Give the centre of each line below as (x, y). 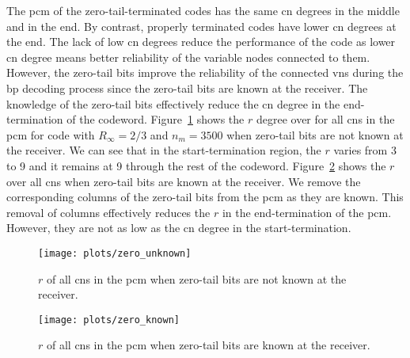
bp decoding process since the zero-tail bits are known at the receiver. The (187, 88)
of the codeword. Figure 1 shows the (156, 119)
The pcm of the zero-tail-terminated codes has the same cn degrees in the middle (203, 10)
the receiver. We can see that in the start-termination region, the (164, 150)
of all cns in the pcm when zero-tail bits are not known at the (196, 278)
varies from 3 (365, 150)
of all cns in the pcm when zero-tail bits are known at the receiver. (208, 345)
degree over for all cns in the (325, 119)
